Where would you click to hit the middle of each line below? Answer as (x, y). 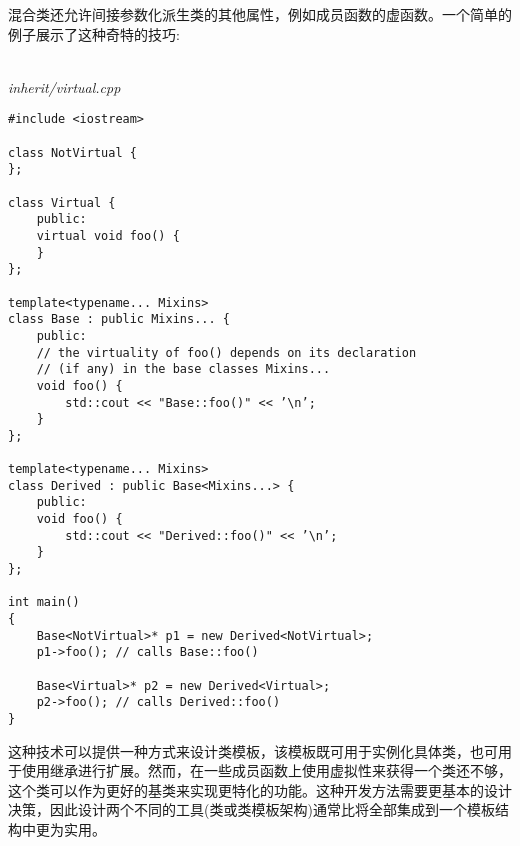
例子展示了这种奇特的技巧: (94, 33)
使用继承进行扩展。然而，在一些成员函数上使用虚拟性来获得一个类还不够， (266, 770)
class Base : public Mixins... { (119, 319)
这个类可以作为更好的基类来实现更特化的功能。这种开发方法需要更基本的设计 (260, 789)
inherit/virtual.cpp (64, 86)
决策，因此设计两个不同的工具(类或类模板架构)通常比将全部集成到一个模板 (251, 809)
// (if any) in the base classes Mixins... (183, 369)
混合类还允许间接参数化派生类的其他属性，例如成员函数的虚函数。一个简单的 (260, 14)
